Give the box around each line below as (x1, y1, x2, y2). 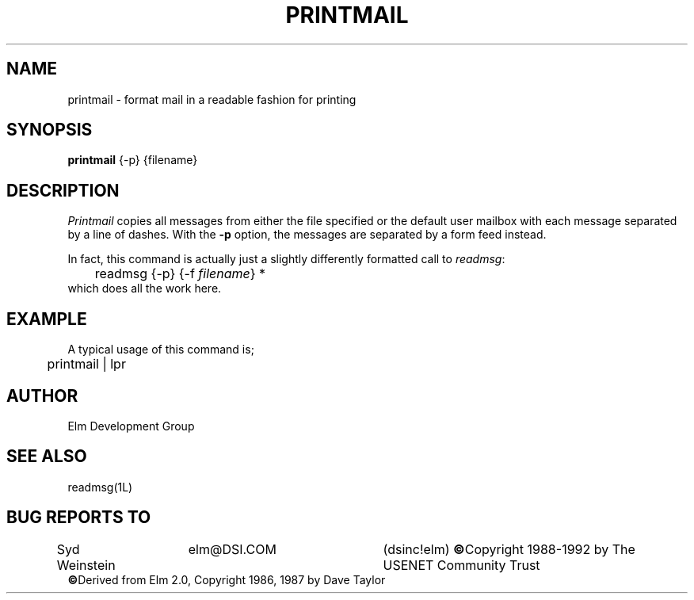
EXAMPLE (6, 308, 87, 329)
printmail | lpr (47, 356, 126, 373)
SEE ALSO (6, 446, 87, 467)
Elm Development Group (67, 418, 195, 433)
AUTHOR (6, 385, 78, 406)
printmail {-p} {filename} (67, 153, 198, 167)
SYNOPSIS (6, 120, 93, 140)
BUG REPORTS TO (6, 507, 151, 528)
